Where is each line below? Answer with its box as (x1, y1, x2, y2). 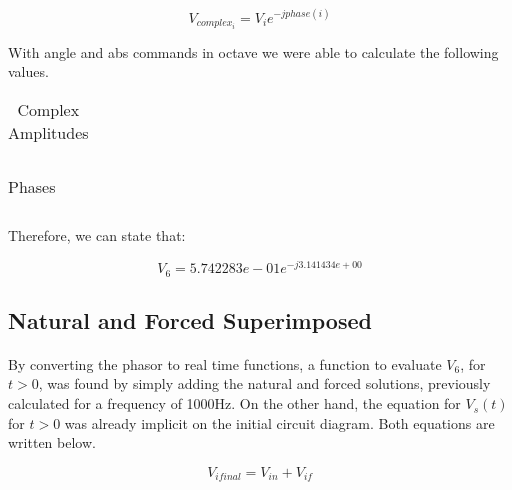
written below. (8, 432, 96, 453)
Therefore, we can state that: (8, 225, 186, 246)
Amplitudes (8, 120, 89, 144)
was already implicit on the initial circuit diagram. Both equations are (64, 412, 495, 433)
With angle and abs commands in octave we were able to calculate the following (8, 41, 499, 62)
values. (8, 61, 49, 82)
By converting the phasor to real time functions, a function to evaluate (8, 353, 442, 374)
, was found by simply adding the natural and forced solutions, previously (38, 373, 491, 394)
